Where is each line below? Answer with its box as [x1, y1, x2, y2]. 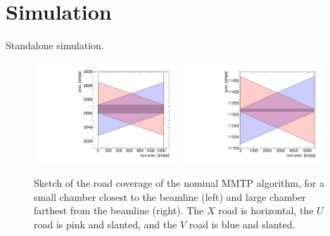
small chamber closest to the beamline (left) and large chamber [34, 189, 306, 204]
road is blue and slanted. [189, 216, 296, 231]
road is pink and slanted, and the [34, 216, 177, 231]
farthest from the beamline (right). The [34, 203, 204, 218]
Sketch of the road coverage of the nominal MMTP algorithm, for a [34, 176, 324, 190]
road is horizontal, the [218, 203, 314, 218]
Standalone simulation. [6, 38, 104, 53]
